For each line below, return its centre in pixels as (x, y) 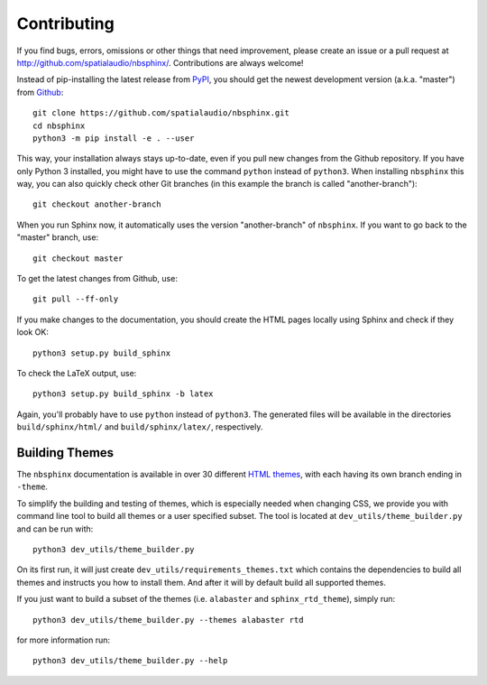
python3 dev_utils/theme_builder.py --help (130, 661)
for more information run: (64, 640)
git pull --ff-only (76, 299)
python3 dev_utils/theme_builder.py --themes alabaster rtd (168, 620)
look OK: (32, 332)
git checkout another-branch (97, 204)
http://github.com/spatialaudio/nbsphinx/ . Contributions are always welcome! (160, 62)
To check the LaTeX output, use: (77, 373)
